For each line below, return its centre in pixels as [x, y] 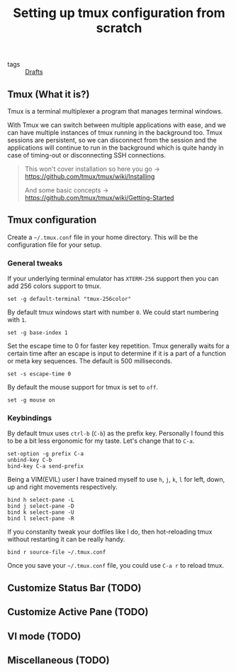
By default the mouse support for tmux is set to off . [83, 387]
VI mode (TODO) [44, 636]
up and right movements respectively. [63, 487]
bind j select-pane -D [41, 506]
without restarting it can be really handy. [66, 539]
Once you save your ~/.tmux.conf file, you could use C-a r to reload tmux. [116, 566]
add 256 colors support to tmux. [54, 286]
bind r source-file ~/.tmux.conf [57, 552]
